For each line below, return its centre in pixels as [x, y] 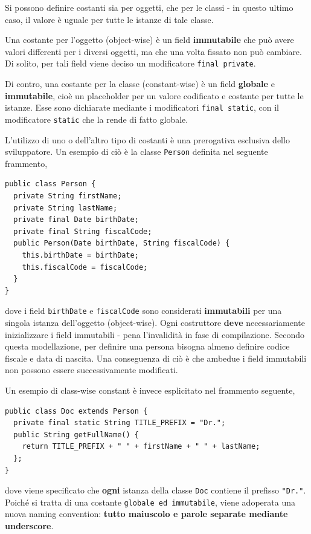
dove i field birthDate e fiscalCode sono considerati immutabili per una [143, 311]
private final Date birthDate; [76, 220]
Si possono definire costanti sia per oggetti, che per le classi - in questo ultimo [149, 7]
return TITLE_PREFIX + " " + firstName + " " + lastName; [141, 447]
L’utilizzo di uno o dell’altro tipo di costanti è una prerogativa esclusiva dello [147, 139]
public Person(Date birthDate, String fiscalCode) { [122, 243]
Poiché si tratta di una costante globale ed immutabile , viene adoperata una [150, 502]
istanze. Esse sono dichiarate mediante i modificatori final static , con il [142, 107]
